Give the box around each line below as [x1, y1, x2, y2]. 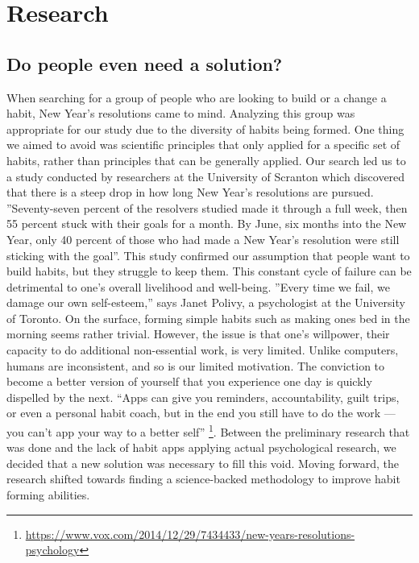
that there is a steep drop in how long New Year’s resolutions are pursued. [6, 184, 374, 201]
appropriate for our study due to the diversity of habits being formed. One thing [6, 120, 404, 137]
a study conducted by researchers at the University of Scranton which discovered [6, 168, 405, 184]
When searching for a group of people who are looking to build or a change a [6, 89, 387, 106]
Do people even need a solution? [6, 51, 283, 76]
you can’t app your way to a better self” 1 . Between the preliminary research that [6, 421, 410, 440]
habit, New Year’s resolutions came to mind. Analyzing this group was [6, 105, 355, 122]
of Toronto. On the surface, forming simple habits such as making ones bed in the [6, 309, 410, 326]
